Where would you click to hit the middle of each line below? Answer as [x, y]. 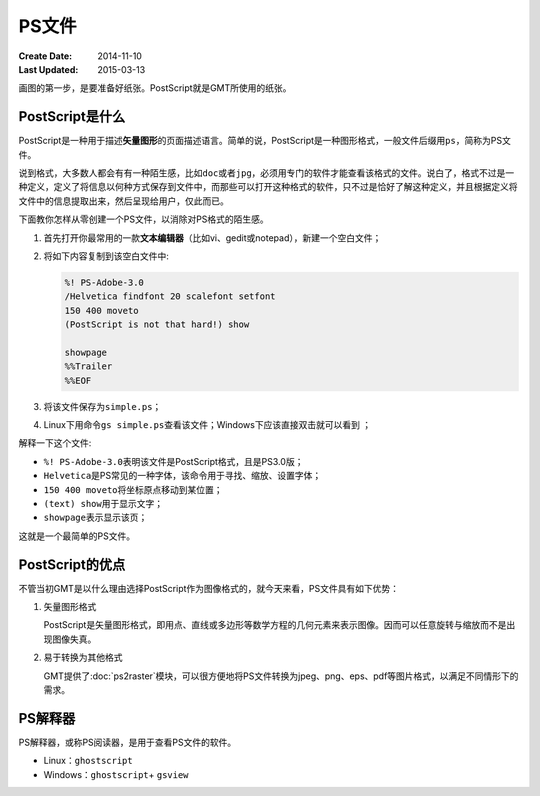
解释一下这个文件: [55, 443]
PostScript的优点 [72, 564]
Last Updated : [48, 69]
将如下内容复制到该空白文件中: [106, 256]
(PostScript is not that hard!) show [157, 324]
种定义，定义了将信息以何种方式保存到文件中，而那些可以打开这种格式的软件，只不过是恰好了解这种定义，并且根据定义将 [268, 187]
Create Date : [45, 56]
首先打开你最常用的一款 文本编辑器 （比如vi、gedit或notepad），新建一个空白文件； [212, 237]
